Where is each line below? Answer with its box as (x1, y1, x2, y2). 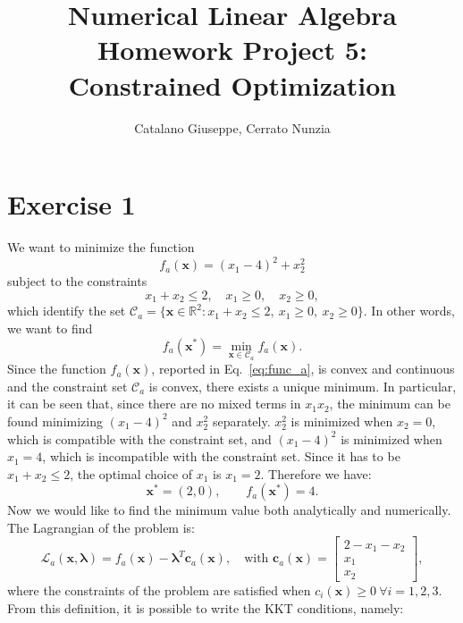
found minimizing (7, 411, 103, 430)
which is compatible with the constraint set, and (7, 429, 272, 448)
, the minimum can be (329, 394, 450, 413)
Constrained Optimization (68, 66, 397, 103)
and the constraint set (7, 376, 128, 395)
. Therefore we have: (260, 464, 372, 483)
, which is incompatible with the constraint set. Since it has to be (42, 447, 400, 466)
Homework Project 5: (97, 31, 367, 68)
